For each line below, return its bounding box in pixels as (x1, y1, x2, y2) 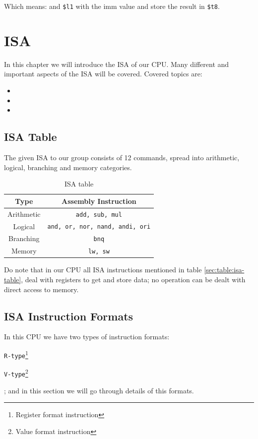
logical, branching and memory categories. (4, 162, 132, 172)
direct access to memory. (4, 284, 79, 294)
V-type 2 (4, 367, 28, 378)
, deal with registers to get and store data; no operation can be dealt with (21, 274, 246, 285)
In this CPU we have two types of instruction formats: (4, 331, 170, 342)
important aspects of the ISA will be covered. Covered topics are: (4, 68, 202, 79)
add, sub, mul (75, 211, 122, 218)
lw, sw (88, 248, 110, 255)
